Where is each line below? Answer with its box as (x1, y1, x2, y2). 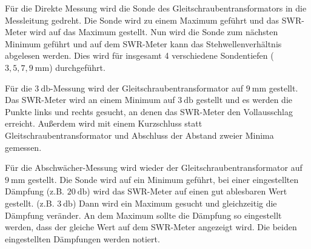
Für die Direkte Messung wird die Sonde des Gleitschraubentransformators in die (5, 2, 307, 14)
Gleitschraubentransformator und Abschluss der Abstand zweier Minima (5, 128, 274, 141)
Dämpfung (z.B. (5, 185, 65, 198)
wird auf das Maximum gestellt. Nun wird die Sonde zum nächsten (29, 25, 278, 38)
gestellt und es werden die (196, 93, 293, 106)
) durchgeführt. (49, 61, 105, 73)
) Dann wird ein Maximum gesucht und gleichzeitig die (72, 196, 277, 209)
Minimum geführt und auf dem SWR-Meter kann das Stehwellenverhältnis (5, 37, 282, 50)
